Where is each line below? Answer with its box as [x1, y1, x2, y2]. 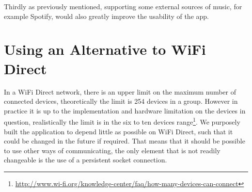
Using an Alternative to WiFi [4, 39, 206, 59]
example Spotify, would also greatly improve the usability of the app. [4, 11, 209, 21]
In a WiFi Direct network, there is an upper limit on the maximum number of [4, 86, 236, 96]
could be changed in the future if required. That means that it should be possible [4, 136, 245, 146]
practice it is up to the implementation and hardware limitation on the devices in [4, 105, 246, 115]
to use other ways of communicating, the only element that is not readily [4, 145, 220, 155]
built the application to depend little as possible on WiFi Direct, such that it [4, 126, 233, 136]
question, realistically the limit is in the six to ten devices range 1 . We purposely [4, 115, 240, 127]
